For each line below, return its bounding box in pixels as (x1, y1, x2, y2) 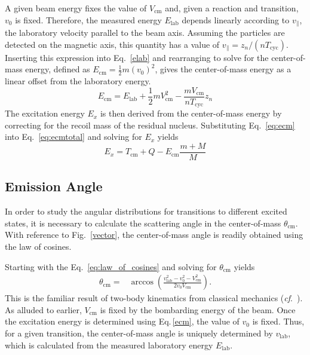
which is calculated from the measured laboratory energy (5, 338, 213, 351)
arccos (131, 278, 154, 287)
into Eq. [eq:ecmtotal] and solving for (5, 130, 142, 143)
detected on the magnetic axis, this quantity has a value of (5, 38, 220, 50)
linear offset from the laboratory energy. (5, 75, 151, 87)
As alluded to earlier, (5, 303, 82, 316)
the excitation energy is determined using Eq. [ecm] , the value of (5, 315, 240, 328)
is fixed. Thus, (252, 315, 305, 328)
